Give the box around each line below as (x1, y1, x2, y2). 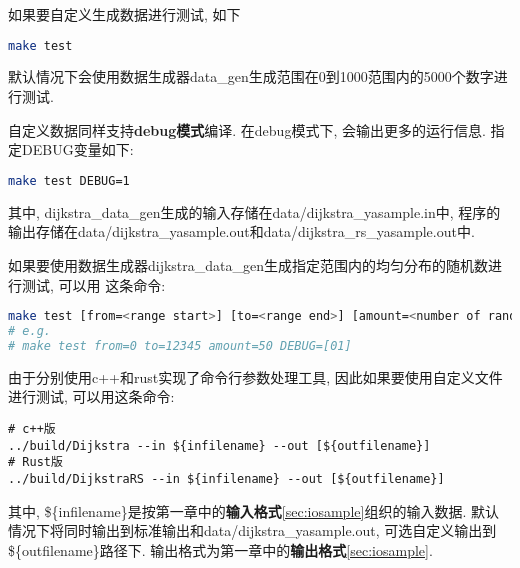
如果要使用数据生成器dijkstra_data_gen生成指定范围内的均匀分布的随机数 (8, 254, 489, 275)
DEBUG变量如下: (21, 139, 134, 160)
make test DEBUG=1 (8, 173, 130, 188)
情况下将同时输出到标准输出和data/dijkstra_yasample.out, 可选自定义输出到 (8, 520, 497, 541)
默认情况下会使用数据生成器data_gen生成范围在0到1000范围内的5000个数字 (8, 66, 494, 87)
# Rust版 (8, 455, 63, 470)
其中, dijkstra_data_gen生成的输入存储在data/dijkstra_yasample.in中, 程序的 (8, 201, 501, 222)
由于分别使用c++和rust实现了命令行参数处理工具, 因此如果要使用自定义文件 (8, 366, 503, 387)
